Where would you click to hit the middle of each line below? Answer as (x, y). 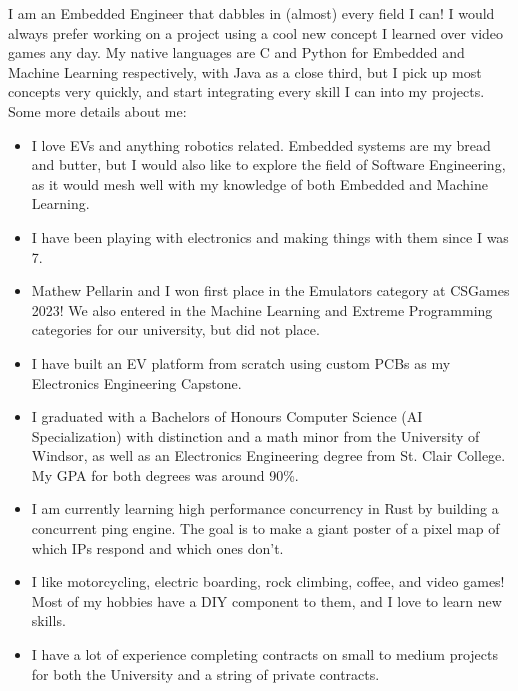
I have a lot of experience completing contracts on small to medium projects (264, 654)
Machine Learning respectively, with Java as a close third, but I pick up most (245, 71)
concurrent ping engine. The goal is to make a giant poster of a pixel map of (265, 528)
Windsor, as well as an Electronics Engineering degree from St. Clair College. (268, 455)
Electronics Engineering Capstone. (136, 382)
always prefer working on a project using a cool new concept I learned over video (256, 32)
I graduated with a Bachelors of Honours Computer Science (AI (227, 416)
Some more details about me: (97, 110)
